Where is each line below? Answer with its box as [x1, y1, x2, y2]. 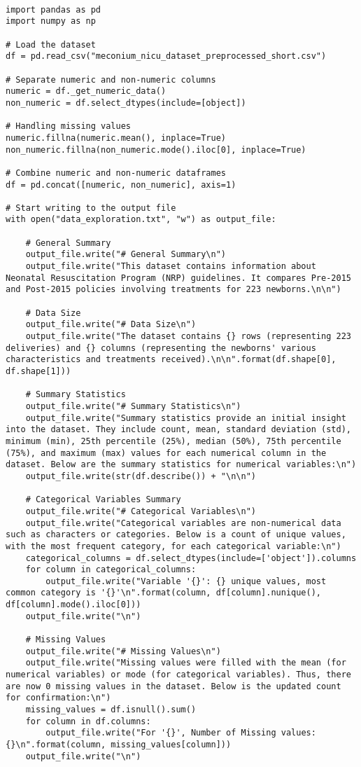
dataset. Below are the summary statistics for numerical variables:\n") [6, 459, 357, 470]
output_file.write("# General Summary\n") [25, 249, 226, 260]
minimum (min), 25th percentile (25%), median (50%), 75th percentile [6, 436, 341, 446]
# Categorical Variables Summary [25, 495, 181, 505]
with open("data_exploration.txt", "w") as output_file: [6, 214, 276, 225]
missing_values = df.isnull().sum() [25, 705, 197, 715]
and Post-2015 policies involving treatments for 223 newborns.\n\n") [6, 284, 341, 295]
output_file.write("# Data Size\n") [25, 319, 197, 330]
